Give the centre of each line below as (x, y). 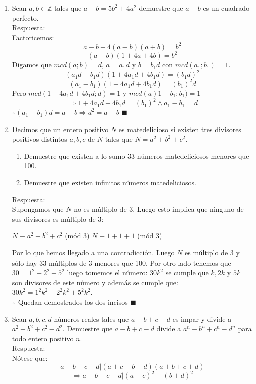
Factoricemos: (33, 37)
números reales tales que (91, 318)
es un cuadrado (226, 8)
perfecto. (25, 17)
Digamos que (32, 65)
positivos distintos (39, 139)
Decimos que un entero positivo (60, 129)
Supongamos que (38, 209)
